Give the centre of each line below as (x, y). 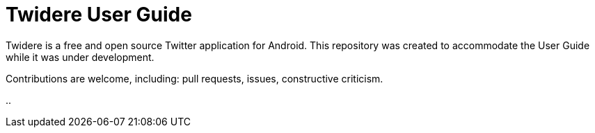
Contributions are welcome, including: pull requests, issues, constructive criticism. (195, 78)
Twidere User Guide (99, 15)
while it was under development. (80, 57)
